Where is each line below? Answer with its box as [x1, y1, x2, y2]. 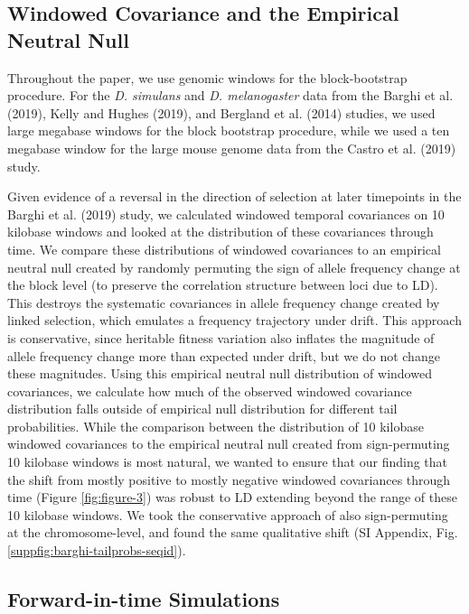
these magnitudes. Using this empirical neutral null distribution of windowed [7, 364, 432, 383]
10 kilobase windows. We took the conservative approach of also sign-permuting [7, 505, 448, 524]
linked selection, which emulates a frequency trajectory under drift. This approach [7, 311, 462, 330]
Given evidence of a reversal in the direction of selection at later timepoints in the [7, 187, 462, 206]
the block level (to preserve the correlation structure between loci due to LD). [7, 275, 438, 294]
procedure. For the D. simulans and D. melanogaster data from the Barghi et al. [7, 86, 454, 105]
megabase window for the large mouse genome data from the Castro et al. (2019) [7, 138, 456, 157]
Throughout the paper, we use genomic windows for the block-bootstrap [7, 68, 408, 87]
